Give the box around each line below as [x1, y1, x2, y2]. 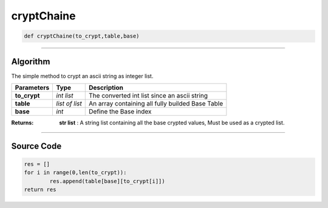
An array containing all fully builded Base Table [89, 99, 224, 108]
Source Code [11, 141, 62, 151]
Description [89, 84, 124, 92]
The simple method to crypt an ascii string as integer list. [11, 72, 154, 79]
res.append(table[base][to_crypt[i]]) [49, 178, 165, 184]
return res [24, 186, 56, 193]
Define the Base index [89, 107, 152, 116]
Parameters [15, 84, 50, 92]
